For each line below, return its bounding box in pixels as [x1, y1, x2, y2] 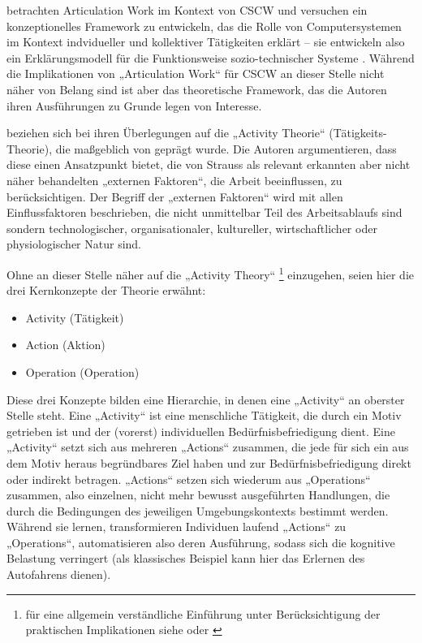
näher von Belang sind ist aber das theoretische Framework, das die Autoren [6, 80, 387, 97]
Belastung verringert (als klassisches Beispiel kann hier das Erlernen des [6, 550, 365, 567]
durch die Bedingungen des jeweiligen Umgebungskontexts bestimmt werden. [6, 502, 389, 519]
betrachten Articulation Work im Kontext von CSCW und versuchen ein [6, 2, 368, 18]
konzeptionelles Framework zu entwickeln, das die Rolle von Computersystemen [6, 17, 402, 34]
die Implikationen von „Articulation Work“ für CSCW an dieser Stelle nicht [6, 65, 385, 82]
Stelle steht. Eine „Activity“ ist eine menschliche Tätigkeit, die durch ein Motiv [6, 407, 402, 424]
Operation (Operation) [25, 363, 140, 380]
